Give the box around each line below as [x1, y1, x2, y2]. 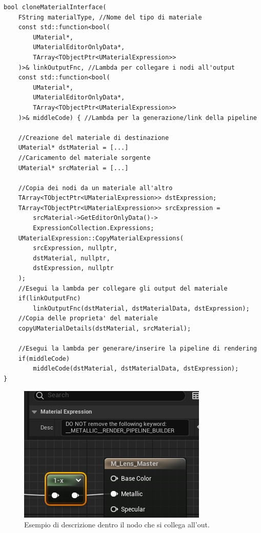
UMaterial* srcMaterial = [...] [18, 164, 129, 172]
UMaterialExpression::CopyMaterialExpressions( [18, 234, 184, 242]
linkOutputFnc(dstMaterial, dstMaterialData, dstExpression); [33, 304, 250, 312]
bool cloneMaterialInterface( [4, 4, 107, 11]
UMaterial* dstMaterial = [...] [18, 144, 129, 152]
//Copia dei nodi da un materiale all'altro [18, 184, 173, 192]
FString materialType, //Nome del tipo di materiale [18, 13, 202, 21]
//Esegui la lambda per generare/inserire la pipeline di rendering [18, 345, 257, 353]
